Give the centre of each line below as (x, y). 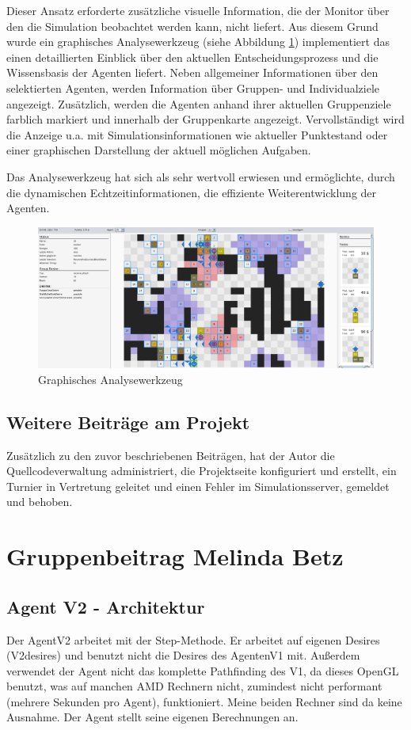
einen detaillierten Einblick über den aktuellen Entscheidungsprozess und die (192, 57)
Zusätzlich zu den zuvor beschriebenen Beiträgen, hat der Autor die (171, 455)
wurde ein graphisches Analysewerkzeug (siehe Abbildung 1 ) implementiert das (198, 42)
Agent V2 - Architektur (106, 606)
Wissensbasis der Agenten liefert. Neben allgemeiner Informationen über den (192, 72)
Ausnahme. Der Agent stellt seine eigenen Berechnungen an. (152, 717)
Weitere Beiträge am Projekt (128, 422)
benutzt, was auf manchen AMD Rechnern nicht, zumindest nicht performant (194, 686)
